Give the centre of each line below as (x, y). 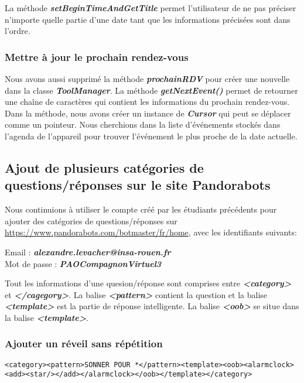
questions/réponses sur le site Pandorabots (138, 185)
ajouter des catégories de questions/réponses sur (91, 220)
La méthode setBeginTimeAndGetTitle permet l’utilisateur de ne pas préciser (151, 8)
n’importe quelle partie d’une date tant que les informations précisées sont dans (148, 19)
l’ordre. (18, 31)
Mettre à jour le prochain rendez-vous (97, 57)
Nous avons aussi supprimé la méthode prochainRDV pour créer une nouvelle (147, 78)
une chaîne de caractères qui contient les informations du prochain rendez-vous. (147, 102)
